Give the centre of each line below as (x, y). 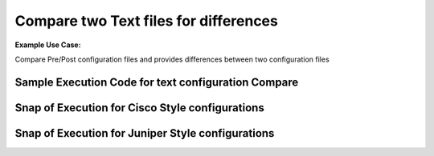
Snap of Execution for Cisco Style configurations (139, 108)
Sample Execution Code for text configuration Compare (157, 82)
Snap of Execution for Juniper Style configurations (145, 133)
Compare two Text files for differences (147, 21)
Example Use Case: (48, 45)
